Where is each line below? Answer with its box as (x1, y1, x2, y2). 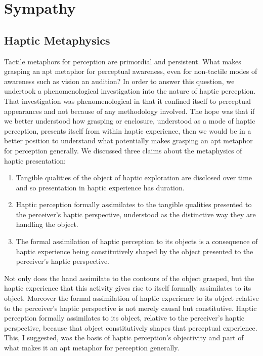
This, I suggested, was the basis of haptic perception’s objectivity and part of (4, 332, 244, 343)
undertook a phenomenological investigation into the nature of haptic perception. (4, 86, 256, 96)
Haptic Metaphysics (4, 32, 110, 48)
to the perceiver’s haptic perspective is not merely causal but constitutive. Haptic (4, 302, 257, 313)
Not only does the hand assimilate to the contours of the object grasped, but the (4, 272, 254, 283)
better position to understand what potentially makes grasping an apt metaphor (4, 135, 253, 146)
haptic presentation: (4, 155, 66, 166)
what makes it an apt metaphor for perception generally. (4, 342, 180, 353)
